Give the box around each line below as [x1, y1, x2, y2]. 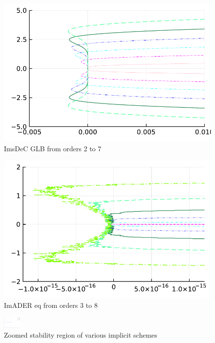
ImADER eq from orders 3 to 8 [4, 300, 98, 310]
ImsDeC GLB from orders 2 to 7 [4, 143, 102, 154]
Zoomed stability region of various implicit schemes [4, 329, 157, 340]
